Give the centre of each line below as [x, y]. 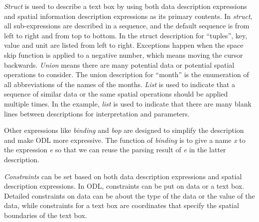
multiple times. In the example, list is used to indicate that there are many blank [128, 103]
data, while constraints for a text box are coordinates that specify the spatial [122, 205]
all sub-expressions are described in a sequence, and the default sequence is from [127, 26]
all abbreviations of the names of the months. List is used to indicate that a [120, 84]
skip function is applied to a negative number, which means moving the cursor [124, 55]
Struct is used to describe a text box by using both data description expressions [126, 6]
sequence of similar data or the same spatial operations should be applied [116, 94]
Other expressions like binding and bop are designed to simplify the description [124, 130]
